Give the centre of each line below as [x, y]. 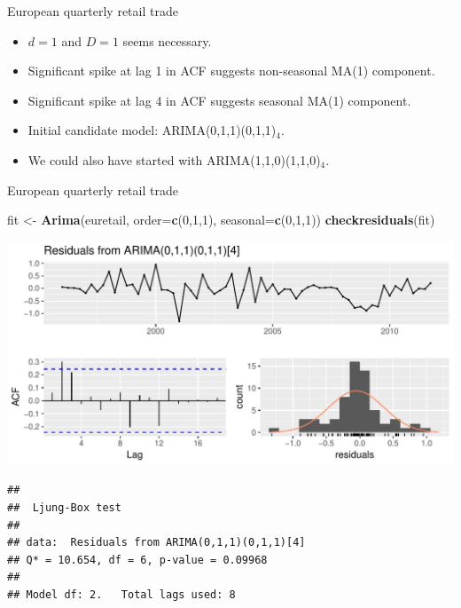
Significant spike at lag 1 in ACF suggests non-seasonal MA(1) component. [231, 71]
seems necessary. [167, 40]
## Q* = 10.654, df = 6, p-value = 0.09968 [137, 560]
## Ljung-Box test [64, 507]
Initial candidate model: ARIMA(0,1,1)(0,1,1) [152, 130]
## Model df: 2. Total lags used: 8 [121, 594]
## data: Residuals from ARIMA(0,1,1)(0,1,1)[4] [156, 543]
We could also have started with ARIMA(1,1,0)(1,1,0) [174, 159]
